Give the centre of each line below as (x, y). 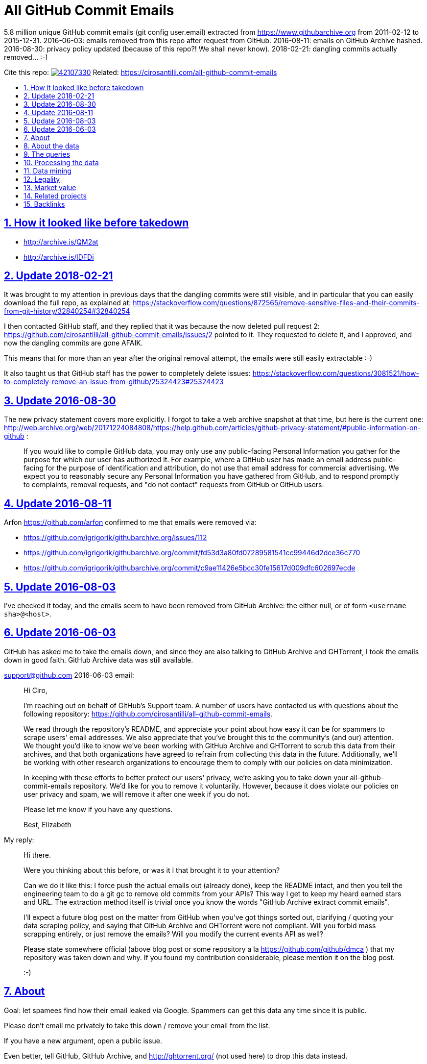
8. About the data (51, 146)
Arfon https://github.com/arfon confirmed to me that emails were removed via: (130, 522)
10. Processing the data (61, 162)
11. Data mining (47, 171)
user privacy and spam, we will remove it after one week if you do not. (137, 794)
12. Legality (42, 179)
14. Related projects (55, 196)
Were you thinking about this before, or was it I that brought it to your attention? (152, 870)
